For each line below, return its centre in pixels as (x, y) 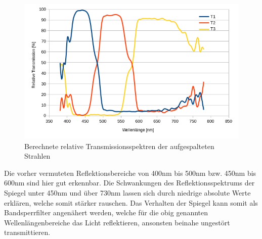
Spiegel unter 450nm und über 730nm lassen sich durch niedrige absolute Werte (127, 193)
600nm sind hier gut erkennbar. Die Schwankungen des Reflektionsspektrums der (129, 183)
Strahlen (37, 156)
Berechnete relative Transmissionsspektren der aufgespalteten (119, 146)
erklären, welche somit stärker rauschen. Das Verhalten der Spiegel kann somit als (131, 202)
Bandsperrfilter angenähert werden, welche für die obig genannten (106, 212)
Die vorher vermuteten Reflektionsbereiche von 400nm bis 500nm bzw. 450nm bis (130, 173)
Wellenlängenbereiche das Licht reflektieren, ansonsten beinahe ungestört (117, 222)
